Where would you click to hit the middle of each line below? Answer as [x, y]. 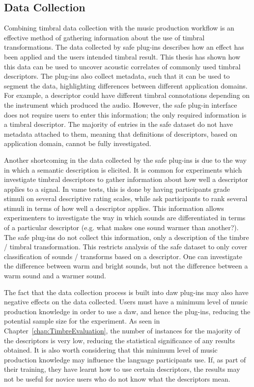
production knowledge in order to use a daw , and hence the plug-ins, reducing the [127, 311]
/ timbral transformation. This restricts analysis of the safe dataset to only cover [126, 247]
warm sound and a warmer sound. [55, 276]
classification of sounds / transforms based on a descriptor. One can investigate [123, 256]
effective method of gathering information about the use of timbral [104, 37]
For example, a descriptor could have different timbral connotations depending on [127, 95]
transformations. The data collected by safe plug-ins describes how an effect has [124, 47]
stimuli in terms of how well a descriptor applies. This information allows [114, 208]
